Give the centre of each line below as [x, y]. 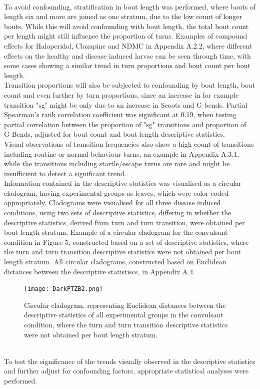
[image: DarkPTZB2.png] [63, 289]
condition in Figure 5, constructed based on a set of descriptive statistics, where [126, 242]
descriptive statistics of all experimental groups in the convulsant [124, 315]
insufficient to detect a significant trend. [65, 173]
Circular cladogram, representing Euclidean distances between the [125, 305]
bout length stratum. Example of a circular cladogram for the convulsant [116, 232]
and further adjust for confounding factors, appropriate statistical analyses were [126, 371]
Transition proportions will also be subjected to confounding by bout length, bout [130, 85]
